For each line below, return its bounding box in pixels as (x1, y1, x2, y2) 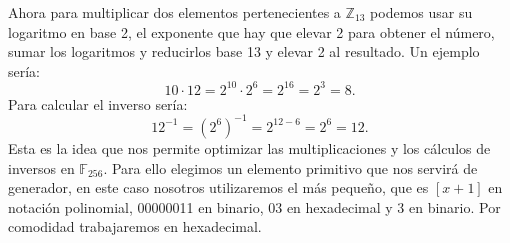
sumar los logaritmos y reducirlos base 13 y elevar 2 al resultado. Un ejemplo (8, 41, 480, 62)
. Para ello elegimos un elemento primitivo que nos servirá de (103, 157, 478, 178)
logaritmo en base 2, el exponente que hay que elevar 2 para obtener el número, (8, 21, 495, 42)
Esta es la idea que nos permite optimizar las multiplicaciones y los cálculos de (8, 137, 491, 158)
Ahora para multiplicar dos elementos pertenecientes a (8, 2, 341, 22)
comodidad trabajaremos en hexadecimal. (8, 216, 262, 237)
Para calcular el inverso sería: (8, 93, 188, 114)
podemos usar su (370, 2, 473, 22)
